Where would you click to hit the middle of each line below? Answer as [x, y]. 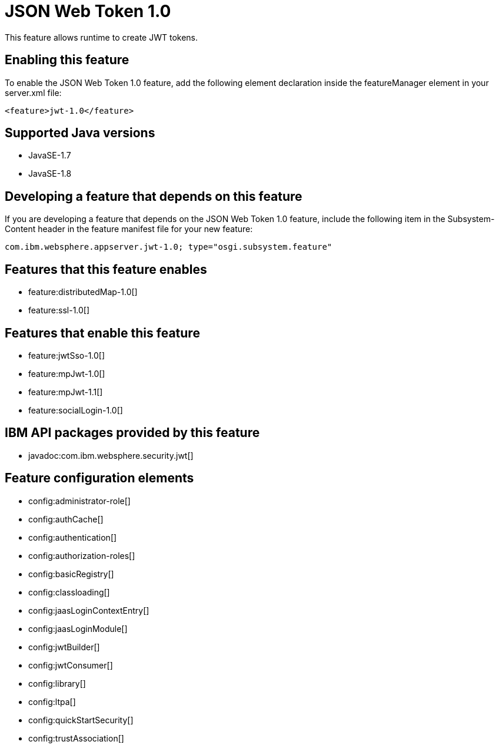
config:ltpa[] [52, 701]
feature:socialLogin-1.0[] [76, 410]
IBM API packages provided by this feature [132, 433]
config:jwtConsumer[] [71, 665]
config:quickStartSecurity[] [81, 720]
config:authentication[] [73, 537]
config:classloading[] [69, 592]
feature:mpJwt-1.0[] [67, 373]
